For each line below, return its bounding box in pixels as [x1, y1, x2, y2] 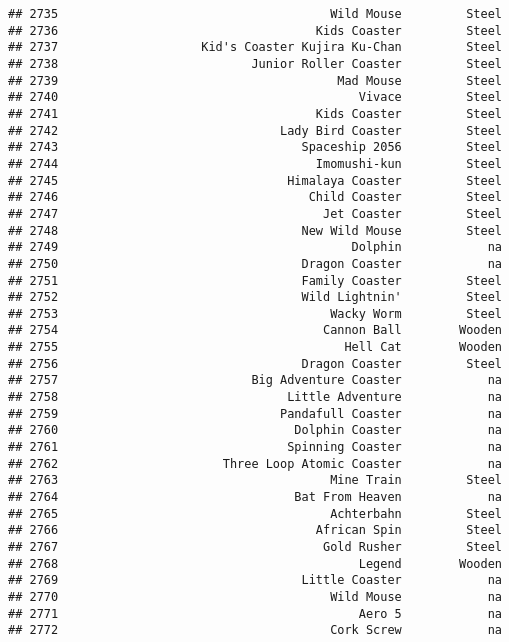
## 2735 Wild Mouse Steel [8, 7, 502, 21]
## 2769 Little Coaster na [8, 573, 502, 588]
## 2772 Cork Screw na [8, 623, 502, 638]
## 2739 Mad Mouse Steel [8, 73, 502, 88]
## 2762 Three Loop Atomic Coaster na [8, 456, 502, 471]
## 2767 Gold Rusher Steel [8, 540, 502, 554]
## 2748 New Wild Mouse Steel [8, 223, 502, 238]
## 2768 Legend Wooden [8, 556, 502, 571]
